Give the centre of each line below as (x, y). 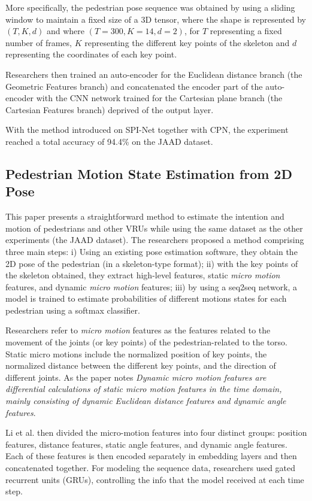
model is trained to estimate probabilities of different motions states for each (146, 298)
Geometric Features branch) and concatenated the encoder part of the (134, 86)
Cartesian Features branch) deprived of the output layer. (110, 109)
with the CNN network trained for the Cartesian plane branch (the (159, 98)
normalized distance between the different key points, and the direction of (141, 365)
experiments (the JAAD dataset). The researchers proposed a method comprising (155, 240)
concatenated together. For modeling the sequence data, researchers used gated (151, 467)
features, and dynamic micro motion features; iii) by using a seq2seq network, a (152, 286)
